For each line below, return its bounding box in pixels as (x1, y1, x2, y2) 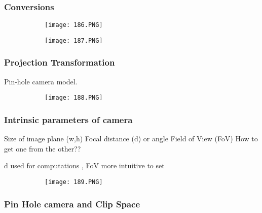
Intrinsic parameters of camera (4, 113, 133, 126)
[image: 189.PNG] (45, 178, 103, 186)
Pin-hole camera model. (4, 76, 78, 86)
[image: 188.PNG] (45, 94, 103, 102)
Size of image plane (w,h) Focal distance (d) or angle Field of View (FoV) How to (4, 133, 258, 144)
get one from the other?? (4, 143, 81, 154)
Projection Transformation (4, 56, 115, 69)
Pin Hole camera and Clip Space (4, 197, 140, 210)
